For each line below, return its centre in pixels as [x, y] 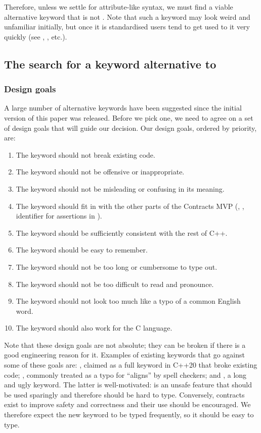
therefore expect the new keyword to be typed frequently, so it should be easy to [129, 414]
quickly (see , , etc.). [36, 36]
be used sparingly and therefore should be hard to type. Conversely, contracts [124, 394]
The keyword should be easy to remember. [82, 250]
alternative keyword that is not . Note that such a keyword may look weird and [127, 16]
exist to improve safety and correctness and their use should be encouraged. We [127, 404]
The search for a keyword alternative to [110, 64]
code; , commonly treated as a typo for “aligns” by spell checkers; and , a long [125, 374]
